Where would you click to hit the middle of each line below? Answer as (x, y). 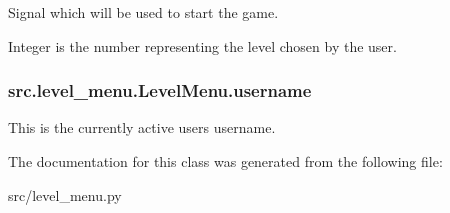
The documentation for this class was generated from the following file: (225, 161)
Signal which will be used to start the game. (143, 12)
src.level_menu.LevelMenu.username (160, 90)
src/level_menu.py (65, 194)
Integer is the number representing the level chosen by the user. (202, 45)
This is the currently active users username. (142, 127)
